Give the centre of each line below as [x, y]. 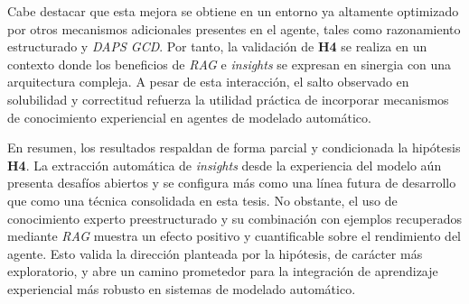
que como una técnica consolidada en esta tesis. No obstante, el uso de [202, 200]
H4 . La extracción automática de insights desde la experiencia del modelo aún [225, 165]
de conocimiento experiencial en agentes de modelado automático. [189, 117]
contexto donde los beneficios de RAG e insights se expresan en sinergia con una [230, 64]
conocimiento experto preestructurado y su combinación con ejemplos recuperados [234, 218]
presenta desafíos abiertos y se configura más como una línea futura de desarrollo [232, 183]
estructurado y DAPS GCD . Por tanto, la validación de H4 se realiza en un [217, 46]
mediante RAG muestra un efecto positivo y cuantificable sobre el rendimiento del [234, 236]
